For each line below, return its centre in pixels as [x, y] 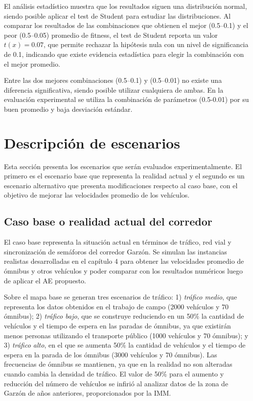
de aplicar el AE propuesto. [45, 280]
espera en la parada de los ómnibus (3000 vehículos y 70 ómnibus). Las [111, 354]
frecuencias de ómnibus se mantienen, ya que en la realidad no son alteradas [118, 364]
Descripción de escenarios [92, 142]
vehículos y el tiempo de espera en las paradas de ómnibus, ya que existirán [117, 325]
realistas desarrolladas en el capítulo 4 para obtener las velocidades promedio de [124, 261]
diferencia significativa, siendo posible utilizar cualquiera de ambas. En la [114, 89]
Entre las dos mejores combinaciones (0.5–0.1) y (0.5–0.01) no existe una [113, 80]
